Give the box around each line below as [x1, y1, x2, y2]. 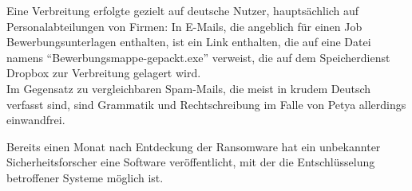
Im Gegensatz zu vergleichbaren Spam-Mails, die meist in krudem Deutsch [6, 80, 371, 96]
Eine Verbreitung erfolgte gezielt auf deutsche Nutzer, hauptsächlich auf [6, 2, 359, 18]
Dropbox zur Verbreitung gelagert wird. [6, 64, 201, 81]
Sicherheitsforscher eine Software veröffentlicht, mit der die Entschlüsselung [6, 154, 375, 170]
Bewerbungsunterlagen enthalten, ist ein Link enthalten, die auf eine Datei [6, 33, 371, 50]
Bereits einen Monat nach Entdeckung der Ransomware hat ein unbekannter [6, 138, 381, 154]
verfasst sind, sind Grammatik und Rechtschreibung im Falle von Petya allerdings [6, 95, 406, 112]
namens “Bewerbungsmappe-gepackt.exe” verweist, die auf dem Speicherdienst [6, 49, 390, 65]
